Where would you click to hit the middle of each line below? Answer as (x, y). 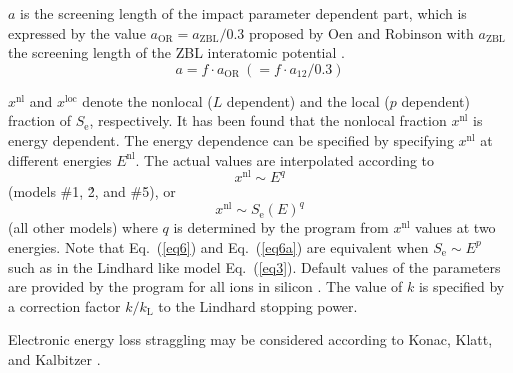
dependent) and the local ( (308, 100)
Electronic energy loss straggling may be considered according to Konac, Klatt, (250, 339)
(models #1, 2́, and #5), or (92, 191)
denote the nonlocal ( (147, 100)
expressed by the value (77, 32)
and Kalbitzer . (54, 358)
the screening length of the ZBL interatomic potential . (176, 52)
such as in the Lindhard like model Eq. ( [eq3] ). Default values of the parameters (254, 266)
